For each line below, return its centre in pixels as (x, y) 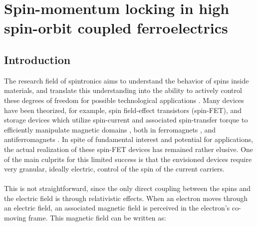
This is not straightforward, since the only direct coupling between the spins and (128, 188)
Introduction (37, 59)
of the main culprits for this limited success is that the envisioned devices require (128, 159)
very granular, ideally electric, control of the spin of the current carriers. (114, 169)
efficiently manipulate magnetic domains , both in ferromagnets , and (110, 129)
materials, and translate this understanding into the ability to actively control (123, 90)
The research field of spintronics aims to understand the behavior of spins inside (127, 80)
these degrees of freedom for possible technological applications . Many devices (124, 100)
